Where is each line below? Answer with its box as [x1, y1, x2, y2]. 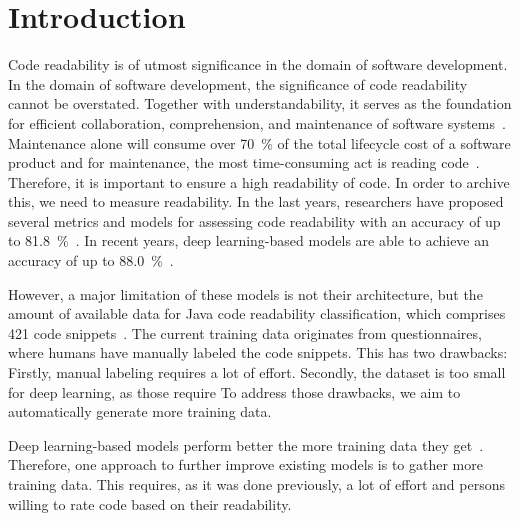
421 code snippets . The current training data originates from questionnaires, [8, 322, 482, 343]
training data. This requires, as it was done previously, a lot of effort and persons [8, 474, 506, 494]
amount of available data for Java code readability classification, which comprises [8, 303, 506, 324]
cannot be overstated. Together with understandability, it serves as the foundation [8, 93, 512, 114]
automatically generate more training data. [8, 401, 272, 422]
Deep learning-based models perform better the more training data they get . [8, 434, 484, 455]
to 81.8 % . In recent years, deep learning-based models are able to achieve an [8, 230, 490, 251]
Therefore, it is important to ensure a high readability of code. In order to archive [8, 171, 510, 192]
